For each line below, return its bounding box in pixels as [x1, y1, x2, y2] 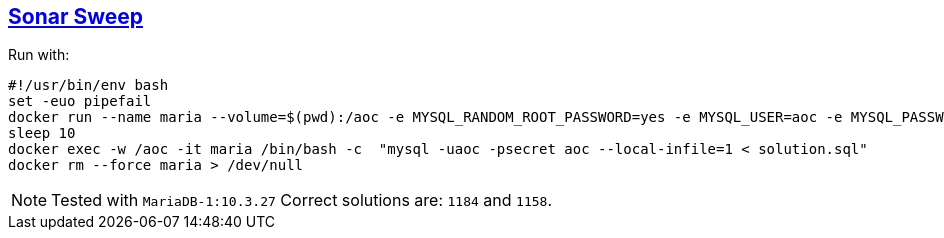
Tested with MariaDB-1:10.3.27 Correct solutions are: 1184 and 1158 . [51, 190, 552, 211]
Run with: [8, 46, 70, 64]
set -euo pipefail [8, 93, 152, 110]
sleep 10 [8, 125, 76, 142]
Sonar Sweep [8, 4, 143, 29]
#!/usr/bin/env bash [8, 77, 169, 94]
